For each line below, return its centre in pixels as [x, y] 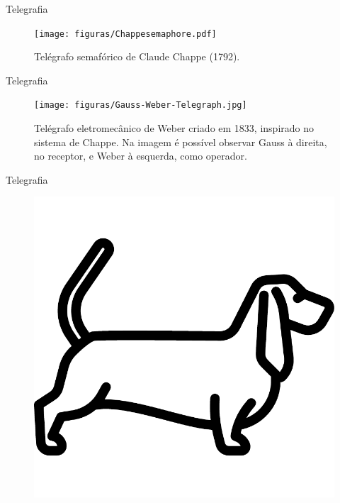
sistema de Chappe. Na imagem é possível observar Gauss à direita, [181, 142]
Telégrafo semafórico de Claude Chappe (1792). [137, 56]
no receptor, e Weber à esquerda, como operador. [141, 156]
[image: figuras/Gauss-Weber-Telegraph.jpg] [141, 105]
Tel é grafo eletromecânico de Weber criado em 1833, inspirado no [174, 128]
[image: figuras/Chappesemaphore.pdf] [125, 34]
